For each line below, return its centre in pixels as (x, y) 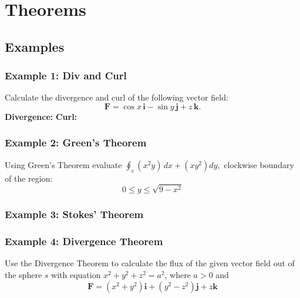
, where (178, 275)
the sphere (23, 275)
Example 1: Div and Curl (66, 76)
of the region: (29, 178)
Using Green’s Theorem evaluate (63, 164)
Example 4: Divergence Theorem (84, 241)
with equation (76, 275)
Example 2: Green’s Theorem (76, 143)
